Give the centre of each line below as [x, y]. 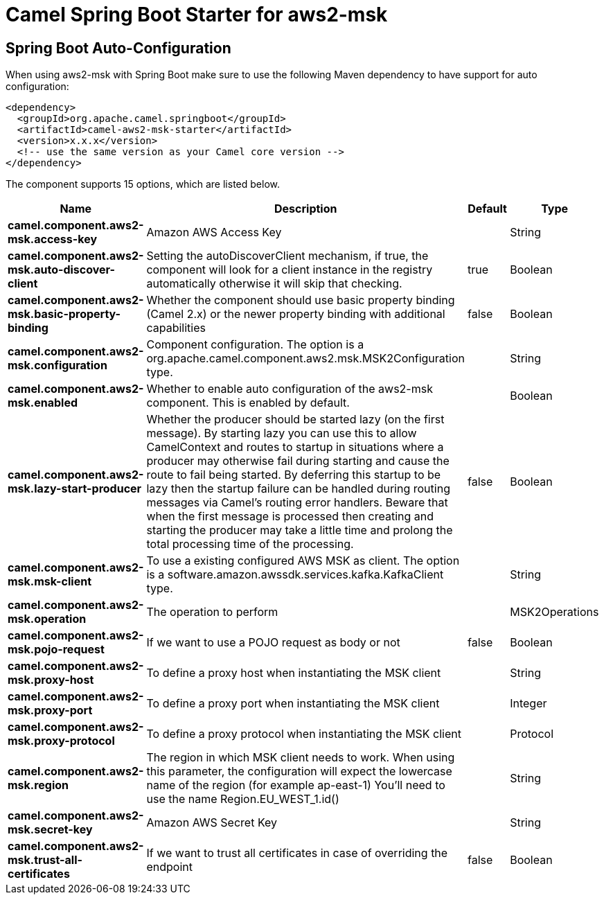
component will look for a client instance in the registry [290, 270]
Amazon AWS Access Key [214, 232]
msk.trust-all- [45, 860]
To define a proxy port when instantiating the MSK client [293, 704]
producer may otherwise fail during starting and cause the [298, 461]
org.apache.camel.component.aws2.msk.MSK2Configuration [305, 359]
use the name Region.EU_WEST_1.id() [243, 799]
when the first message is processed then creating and [290, 517]
